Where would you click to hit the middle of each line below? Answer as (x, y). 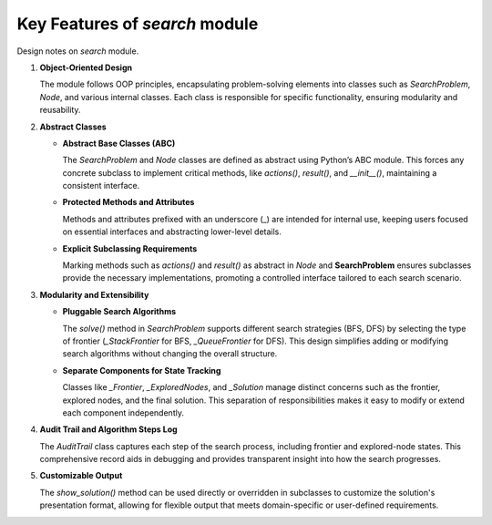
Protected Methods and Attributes (128, 202)
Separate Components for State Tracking (142, 370)
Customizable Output (81, 476)
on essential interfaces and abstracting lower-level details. (172, 232)
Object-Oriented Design (86, 67)
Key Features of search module (138, 24)
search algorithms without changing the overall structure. (170, 354)
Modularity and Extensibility (94, 294)
